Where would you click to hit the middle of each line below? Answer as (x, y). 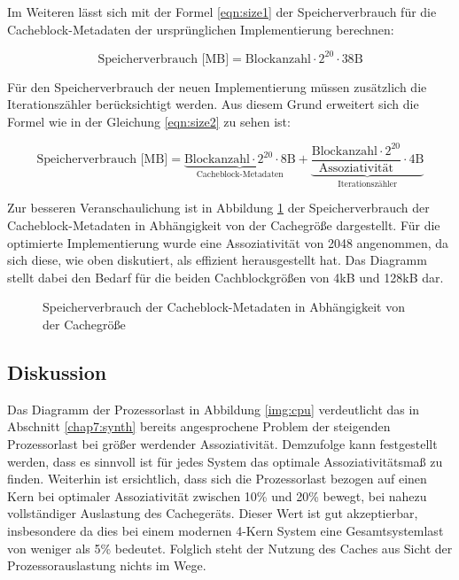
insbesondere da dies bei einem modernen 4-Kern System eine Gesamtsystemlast (226, 530)
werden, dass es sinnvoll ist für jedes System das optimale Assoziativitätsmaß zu (225, 461)
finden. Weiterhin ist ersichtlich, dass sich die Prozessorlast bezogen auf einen (217, 479)
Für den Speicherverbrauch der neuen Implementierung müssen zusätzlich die (217, 86)
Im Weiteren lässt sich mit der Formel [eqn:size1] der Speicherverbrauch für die (222, 12)
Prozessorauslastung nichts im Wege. (107, 565)
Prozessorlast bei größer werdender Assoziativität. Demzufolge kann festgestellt (222, 444)
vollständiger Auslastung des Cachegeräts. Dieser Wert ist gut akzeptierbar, (213, 513)
